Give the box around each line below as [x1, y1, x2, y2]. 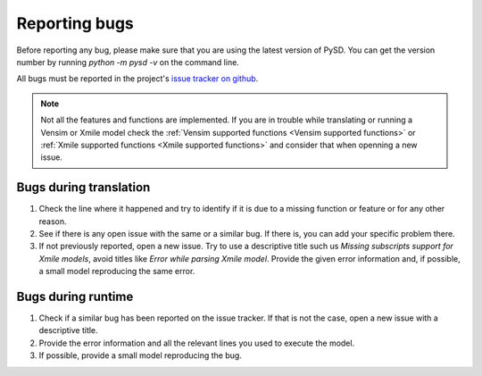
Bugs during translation [16, 180, 151, 196]
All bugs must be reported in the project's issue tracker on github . [16, 73, 259, 84]
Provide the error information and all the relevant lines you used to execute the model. [38, 338, 355, 348]
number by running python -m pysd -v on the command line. [16, 56, 240, 67]
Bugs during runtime [16, 288, 134, 304]
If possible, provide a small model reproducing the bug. [38, 350, 243, 361]
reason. [38, 215, 67, 227]
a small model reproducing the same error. [38, 266, 195, 277]
